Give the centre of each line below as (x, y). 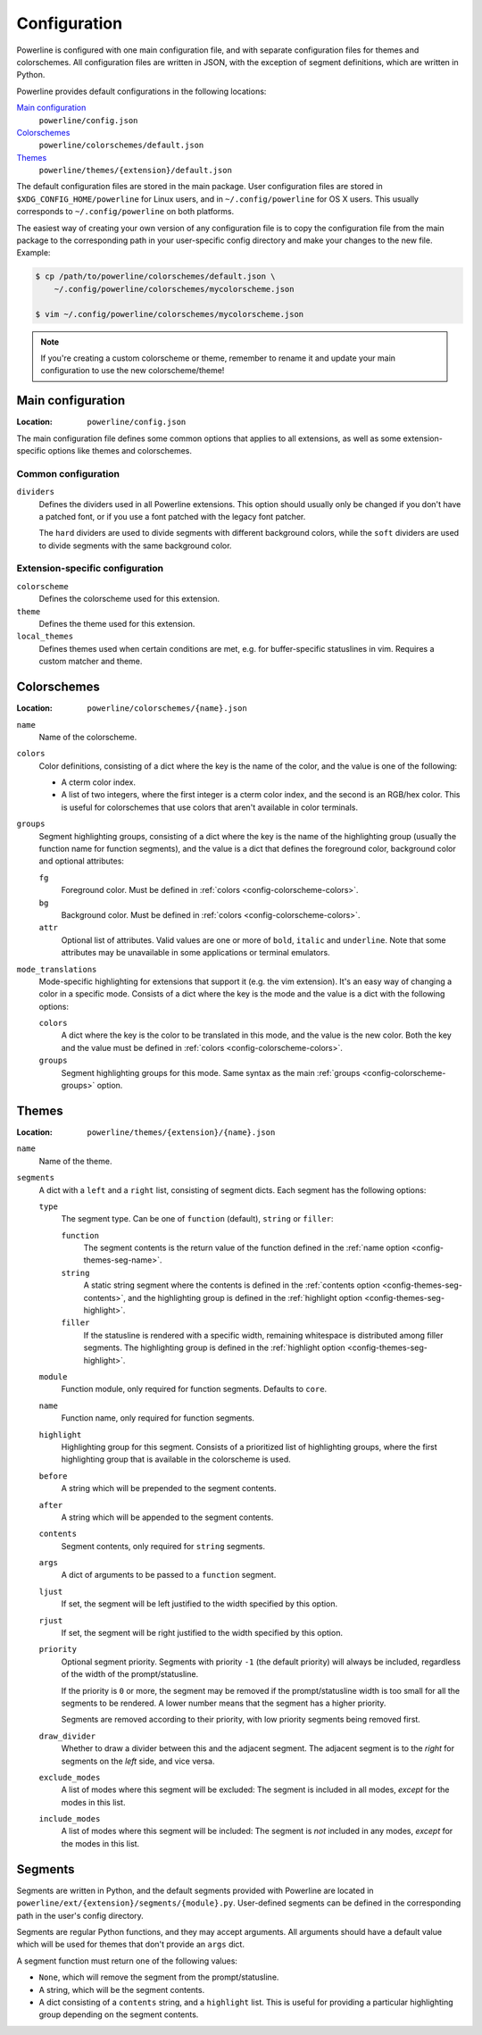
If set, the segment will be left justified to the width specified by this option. (199, 1604)
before (53, 1476)
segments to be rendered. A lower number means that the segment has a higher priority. (224, 1703)
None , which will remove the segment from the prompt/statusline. (159, 1977)
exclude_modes (70, 1777)
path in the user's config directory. (80, 1915)
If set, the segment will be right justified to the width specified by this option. (202, 1633)
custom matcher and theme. (91, 662)
